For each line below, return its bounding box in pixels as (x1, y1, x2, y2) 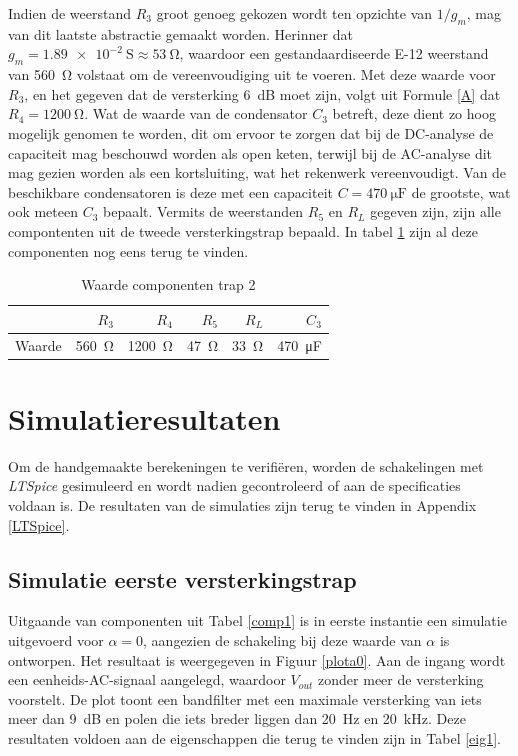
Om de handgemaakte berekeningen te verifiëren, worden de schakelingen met (8, 455, 484, 476)
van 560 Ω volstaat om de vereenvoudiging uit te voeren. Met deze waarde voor (8, 64, 496, 85)
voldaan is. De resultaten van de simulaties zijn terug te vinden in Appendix (8, 494, 477, 515)
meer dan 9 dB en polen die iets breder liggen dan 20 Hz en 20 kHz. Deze (8, 708, 466, 729)
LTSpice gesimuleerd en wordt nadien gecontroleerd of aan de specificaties (8, 475, 461, 496)
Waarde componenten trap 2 (81, 274, 256, 295)
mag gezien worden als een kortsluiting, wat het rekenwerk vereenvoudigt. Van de (8, 162, 507, 183)
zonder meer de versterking (318, 669, 484, 690)
